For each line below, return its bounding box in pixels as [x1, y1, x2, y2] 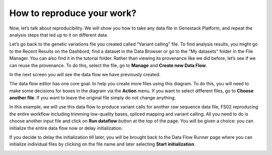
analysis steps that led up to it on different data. [9, 32, 108, 38]
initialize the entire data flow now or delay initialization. [9, 125, 123, 131]
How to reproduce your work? [9, 8, 137, 19]
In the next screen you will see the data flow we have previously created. [9, 71, 161, 77]
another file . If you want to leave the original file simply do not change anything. [9, 95, 176, 101]
